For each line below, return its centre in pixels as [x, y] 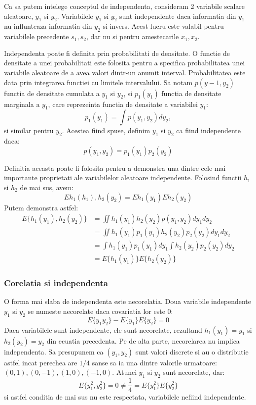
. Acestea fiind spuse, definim [106, 130]
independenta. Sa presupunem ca [54, 351]
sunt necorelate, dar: [194, 372]
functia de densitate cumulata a [52, 93]
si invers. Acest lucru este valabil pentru [163, 26]
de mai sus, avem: [47, 187]
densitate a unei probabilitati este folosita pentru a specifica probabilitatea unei [125, 63]
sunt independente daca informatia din [178, 16]
